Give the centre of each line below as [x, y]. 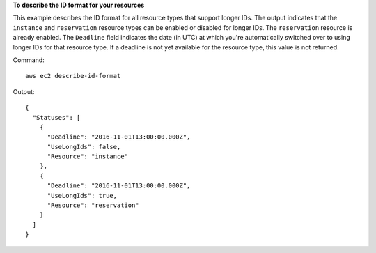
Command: [29, 60]
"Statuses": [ [56, 117]
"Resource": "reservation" [93, 205]
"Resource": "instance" [88, 156]
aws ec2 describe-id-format [73, 76]
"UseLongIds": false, [84, 147]
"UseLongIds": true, [82, 195]
